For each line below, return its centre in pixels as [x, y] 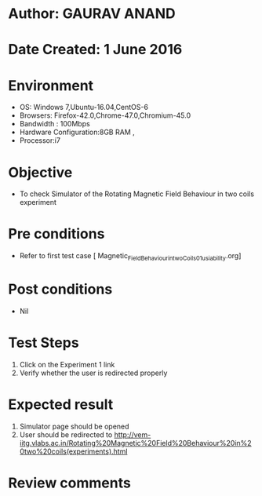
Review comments [69, 483]
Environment [51, 85]
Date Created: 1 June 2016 [95, 50]
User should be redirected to [66, 434]
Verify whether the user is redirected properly [93, 373]
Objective [40, 172]
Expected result [61, 405]
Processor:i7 [40, 140]
